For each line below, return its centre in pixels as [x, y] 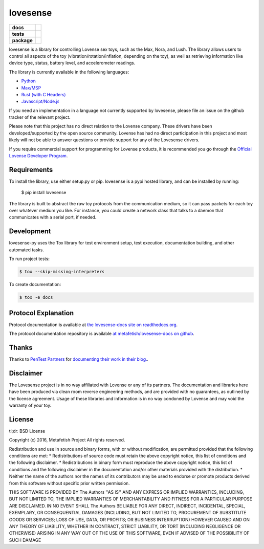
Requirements [31, 169]
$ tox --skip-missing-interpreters [62, 272]
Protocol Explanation [42, 313]
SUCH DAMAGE [25, 540]
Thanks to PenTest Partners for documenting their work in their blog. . [79, 359]
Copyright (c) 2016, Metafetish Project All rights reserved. [67, 440]
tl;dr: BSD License [27, 431]
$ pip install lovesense [44, 193]
